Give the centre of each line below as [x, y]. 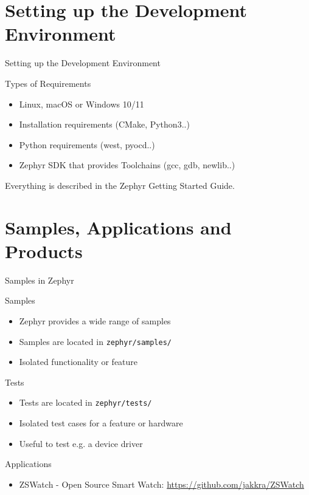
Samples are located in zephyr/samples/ [95, 341]
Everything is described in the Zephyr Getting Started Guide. [120, 185]
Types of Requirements [48, 83]
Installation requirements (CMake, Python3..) [104, 124]
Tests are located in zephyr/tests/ [85, 402]
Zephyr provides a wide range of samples [95, 320]
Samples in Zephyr [40, 280]
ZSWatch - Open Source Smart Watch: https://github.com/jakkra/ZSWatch [161, 484]
